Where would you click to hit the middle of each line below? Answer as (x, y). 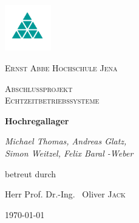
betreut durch (31, 173)
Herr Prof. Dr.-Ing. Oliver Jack (65, 194)
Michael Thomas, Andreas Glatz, (66, 141)
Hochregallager (37, 120)
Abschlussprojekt (39, 88)
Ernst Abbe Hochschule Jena (61, 68)
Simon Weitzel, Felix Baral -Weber (69, 153)
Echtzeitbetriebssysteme (52, 100)
